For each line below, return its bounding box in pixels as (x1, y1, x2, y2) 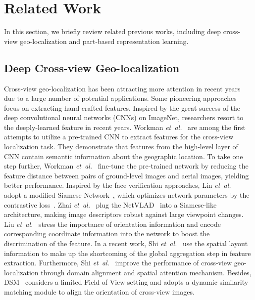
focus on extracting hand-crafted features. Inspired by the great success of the (4, 102, 241, 113)
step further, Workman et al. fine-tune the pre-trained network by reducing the (4, 161, 249, 171)
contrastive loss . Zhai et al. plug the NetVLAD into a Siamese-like (4, 199, 217, 210)
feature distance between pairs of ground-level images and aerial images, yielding (4, 170, 249, 180)
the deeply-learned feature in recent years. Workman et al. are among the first (4, 122, 246, 132)
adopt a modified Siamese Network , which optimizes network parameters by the (4, 190, 250, 200)
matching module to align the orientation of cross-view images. (4, 286, 195, 297)
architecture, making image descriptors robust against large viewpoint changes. (4, 209, 244, 219)
